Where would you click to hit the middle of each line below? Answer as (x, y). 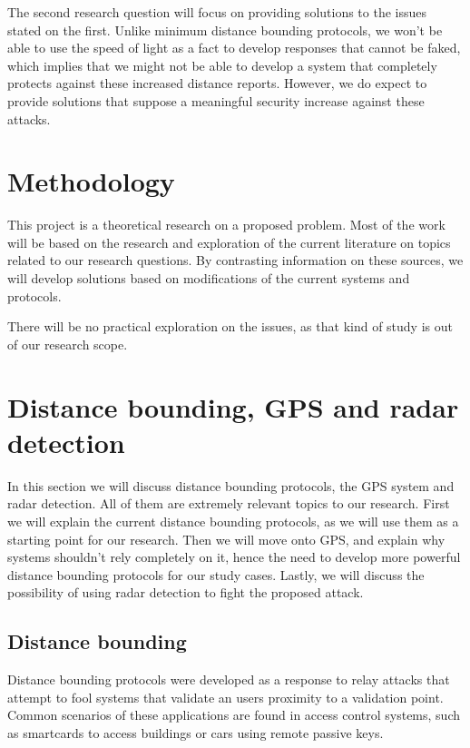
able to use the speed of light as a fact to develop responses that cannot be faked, (234, 48)
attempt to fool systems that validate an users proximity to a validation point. (225, 697)
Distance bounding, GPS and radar (233, 406)
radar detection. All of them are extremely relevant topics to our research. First (229, 503)
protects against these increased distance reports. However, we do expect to (217, 83)
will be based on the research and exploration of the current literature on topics (229, 242)
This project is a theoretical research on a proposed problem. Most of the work (226, 225)
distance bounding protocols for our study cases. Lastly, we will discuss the (216, 574)
